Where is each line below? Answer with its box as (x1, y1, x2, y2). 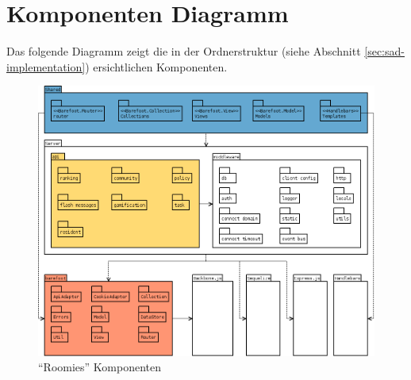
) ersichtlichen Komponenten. (85, 58, 228, 75)
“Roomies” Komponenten (38, 359, 162, 375)
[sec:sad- (364, 43, 405, 59)
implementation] (6, 58, 86, 75)
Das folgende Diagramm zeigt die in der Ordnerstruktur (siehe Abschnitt (6, 43, 361, 59)
